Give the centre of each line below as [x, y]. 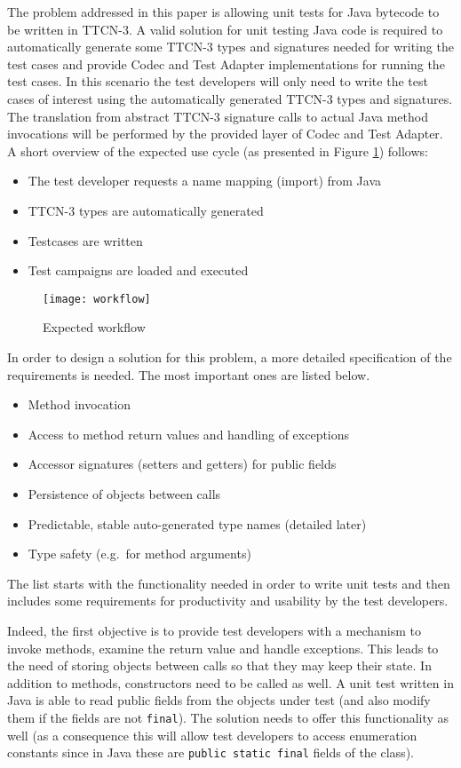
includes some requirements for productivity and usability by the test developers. [228, 601]
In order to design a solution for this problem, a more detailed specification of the [230, 356]
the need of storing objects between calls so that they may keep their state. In [219, 665]
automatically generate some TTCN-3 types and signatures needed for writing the [230, 47]
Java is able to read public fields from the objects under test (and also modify [219, 700]
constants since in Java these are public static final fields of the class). [211, 752]
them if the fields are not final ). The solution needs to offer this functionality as [228, 717]
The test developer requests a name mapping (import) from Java [205, 181]
